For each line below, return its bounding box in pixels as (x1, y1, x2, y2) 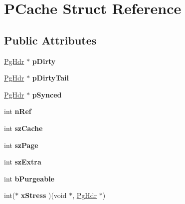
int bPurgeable (4, 173, 54, 183)
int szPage (4, 139, 38, 150)
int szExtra (4, 156, 41, 167)
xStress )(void (20, 190, 67, 200)
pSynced (32, 89, 62, 99)
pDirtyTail (32, 72, 69, 83)
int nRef (4, 106, 31, 116)
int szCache (4, 122, 43, 133)
